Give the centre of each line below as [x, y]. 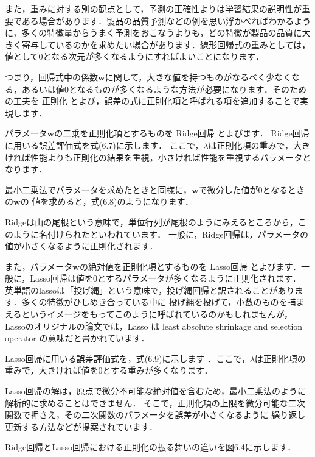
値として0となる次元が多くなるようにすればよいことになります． [134, 56]
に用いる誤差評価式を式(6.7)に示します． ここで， [104, 145]
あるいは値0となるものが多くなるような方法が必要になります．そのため [164, 89]
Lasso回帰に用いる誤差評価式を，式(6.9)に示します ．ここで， [127, 358]
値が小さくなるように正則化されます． [81, 246]
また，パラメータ [39, 266]
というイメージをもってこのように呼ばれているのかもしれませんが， [157, 314]
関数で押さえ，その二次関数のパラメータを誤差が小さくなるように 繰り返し [155, 415]
